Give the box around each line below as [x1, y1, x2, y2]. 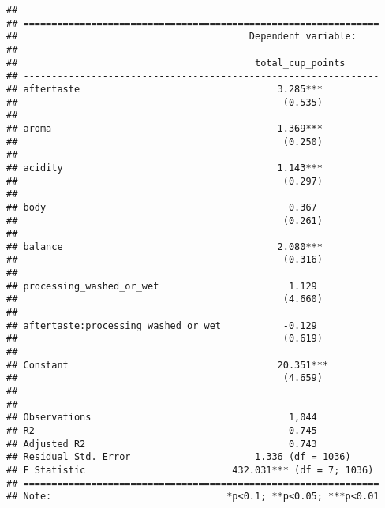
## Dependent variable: [6, 31, 357, 43]
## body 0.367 [6, 201, 317, 213]
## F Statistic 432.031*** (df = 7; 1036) [6, 464, 374, 476]
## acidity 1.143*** [6, 162, 323, 174]
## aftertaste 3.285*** [6, 83, 323, 95]
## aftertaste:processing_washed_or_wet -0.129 [6, 319, 317, 331]
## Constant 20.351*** [6, 359, 329, 371]
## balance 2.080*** [6, 241, 323, 252]
